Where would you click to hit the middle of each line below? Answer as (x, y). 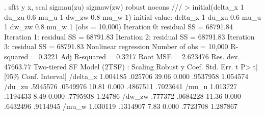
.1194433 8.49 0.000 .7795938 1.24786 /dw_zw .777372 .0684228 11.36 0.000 (123, 96)
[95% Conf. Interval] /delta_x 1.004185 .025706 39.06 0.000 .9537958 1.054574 (126, 76)
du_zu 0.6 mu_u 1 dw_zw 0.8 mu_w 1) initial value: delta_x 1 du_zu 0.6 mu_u (132, 16)
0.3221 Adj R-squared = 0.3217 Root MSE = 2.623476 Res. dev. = (143, 56)
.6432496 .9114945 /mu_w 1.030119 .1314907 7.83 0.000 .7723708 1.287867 (121, 106)
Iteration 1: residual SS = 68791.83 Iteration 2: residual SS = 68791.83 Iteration (129, 36)
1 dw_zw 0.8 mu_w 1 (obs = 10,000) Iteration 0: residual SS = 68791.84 (118, 27)
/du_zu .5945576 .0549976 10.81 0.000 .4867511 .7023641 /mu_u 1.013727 (121, 86)
